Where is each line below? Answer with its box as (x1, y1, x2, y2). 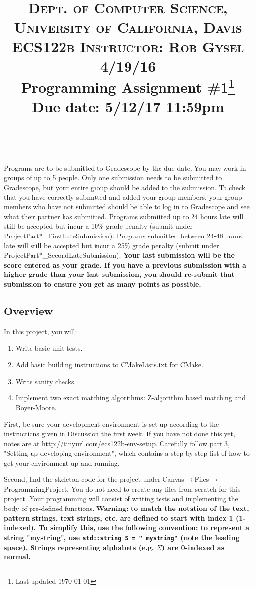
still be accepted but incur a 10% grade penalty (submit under (4, 221, 192, 231)
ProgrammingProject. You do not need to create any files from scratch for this (4, 483, 241, 494)
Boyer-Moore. (15, 402, 57, 412)
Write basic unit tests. (15, 343, 83, 353)
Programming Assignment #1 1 (21, 75, 235, 97)
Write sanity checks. (15, 376, 76, 386)
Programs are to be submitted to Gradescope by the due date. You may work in (4, 162, 246, 173)
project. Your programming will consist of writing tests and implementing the (4, 493, 238, 504)
